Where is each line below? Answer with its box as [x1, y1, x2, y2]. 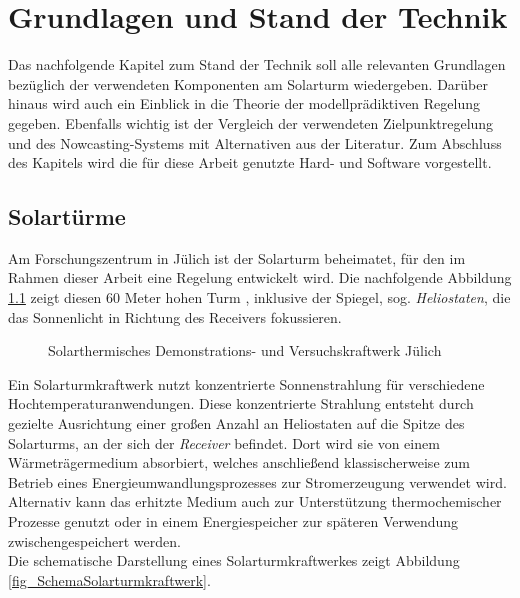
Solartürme [8, 201, 126, 232]
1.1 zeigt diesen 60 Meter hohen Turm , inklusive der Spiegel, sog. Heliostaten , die [8, 287, 511, 308]
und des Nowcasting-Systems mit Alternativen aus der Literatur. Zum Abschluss [8, 132, 502, 153]
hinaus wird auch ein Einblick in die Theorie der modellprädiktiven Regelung [8, 93, 481, 114]
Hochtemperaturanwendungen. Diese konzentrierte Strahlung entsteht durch [8, 393, 474, 414]
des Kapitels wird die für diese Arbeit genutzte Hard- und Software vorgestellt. [8, 152, 492, 173]
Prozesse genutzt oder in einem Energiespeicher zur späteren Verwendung [8, 511, 459, 532]
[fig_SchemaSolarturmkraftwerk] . [8, 569, 211, 590]
